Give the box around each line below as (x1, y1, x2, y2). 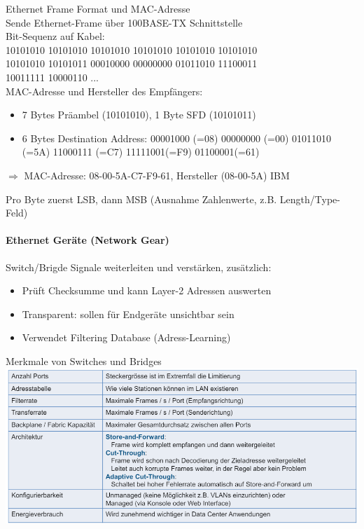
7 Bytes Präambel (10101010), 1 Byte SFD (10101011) (22, 107, 256, 122)
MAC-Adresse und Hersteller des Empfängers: (6, 83, 203, 98)
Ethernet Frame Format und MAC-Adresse (6, 1, 190, 15)
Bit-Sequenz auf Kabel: (6, 29, 105, 43)
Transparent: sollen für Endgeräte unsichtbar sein (22, 306, 234, 321)
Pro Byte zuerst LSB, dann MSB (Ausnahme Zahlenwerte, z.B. (6, 191, 277, 206)
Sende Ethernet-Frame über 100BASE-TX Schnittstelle (6, 15, 243, 29)
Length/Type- (279, 191, 341, 206)
